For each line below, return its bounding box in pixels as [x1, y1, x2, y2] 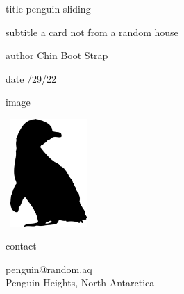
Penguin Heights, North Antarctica [6, 275, 155, 290]
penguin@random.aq [6, 261, 92, 276]
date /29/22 [6, 71, 57, 85]
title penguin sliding [6, 1, 91, 15]
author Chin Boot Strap [6, 48, 108, 63]
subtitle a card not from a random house [6, 24, 178, 39]
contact [6, 238, 37, 253]
